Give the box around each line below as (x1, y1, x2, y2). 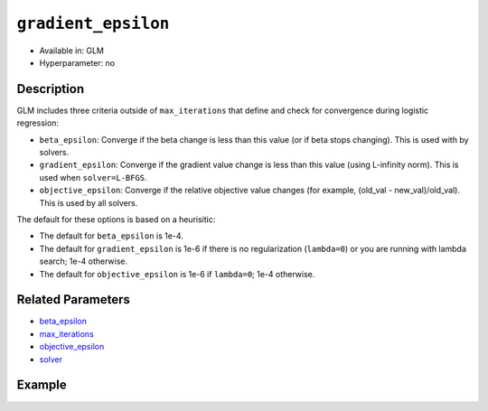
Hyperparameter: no (39, 57, 116, 68)
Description (16, 81, 85, 97)
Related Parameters (16, 292, 131, 307)
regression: (16, 117, 59, 128)
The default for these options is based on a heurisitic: (16, 213, 216, 225)
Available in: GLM (39, 45, 104, 56)
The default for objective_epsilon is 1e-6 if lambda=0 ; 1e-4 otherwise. (39, 268, 315, 279)
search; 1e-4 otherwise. (39, 256, 128, 266)
